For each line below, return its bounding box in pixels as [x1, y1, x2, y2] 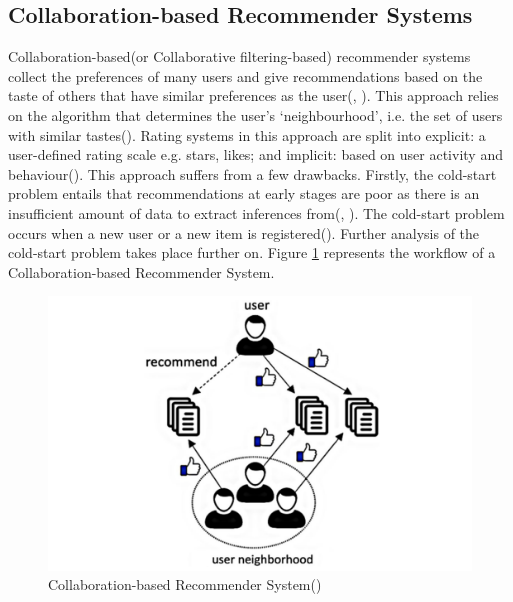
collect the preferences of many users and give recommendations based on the [8, 65, 483, 86]
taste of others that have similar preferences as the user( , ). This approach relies [8, 85, 499, 106]
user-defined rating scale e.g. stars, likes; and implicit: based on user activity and [8, 144, 503, 165]
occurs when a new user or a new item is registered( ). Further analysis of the [8, 222, 480, 243]
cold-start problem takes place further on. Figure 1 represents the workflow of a [8, 242, 496, 263]
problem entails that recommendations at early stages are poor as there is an [8, 183, 480, 204]
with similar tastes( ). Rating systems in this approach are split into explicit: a [8, 124, 486, 145]
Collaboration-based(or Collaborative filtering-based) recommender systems [8, 46, 471, 67]
